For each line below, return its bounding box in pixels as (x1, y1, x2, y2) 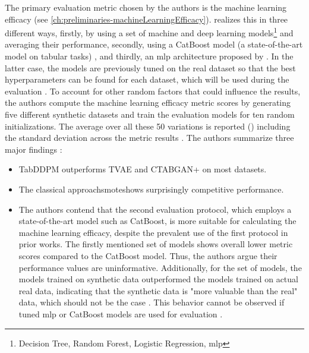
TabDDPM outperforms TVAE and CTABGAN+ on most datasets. (18, 163, 267, 175)
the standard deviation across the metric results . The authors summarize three (5, 131, 294, 144)
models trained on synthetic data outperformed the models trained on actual (18, 273, 298, 285)
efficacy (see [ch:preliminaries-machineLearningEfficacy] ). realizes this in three (5, 12, 288, 25)
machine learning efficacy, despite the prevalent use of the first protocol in (18, 226, 288, 238)
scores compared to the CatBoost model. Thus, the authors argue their (18, 249, 278, 261)
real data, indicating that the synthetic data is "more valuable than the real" (18, 284, 298, 297)
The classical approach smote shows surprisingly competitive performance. (18, 182, 284, 195)
